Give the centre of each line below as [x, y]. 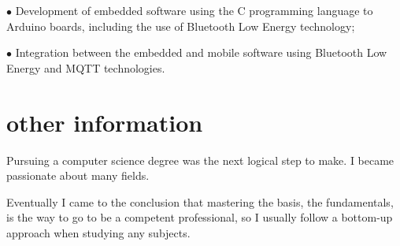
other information [105, 122]
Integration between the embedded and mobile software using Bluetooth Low [201, 52]
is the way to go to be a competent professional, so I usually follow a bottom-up [200, 217]
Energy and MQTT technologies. [86, 67]
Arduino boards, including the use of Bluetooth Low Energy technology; [181, 26]
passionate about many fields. [78, 175]
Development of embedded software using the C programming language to [194, 10]
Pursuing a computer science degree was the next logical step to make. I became [200, 160]
